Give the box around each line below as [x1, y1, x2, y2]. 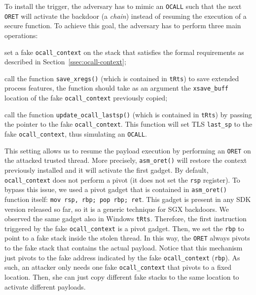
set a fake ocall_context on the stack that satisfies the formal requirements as [4, 47, 244, 57]
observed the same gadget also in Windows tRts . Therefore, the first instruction [4, 213, 247, 224]
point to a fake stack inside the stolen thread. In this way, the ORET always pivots [4, 233, 250, 243]
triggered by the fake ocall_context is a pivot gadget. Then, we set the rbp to [4, 223, 244, 233]
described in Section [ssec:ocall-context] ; [4, 56, 126, 67]
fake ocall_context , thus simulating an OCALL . [4, 129, 147, 139]
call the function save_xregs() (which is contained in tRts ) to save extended [4, 73, 239, 83]
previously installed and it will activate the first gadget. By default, [4, 165, 209, 175]
